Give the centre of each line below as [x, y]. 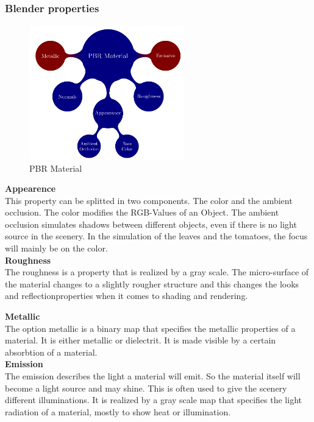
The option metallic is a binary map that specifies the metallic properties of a [150, 328]
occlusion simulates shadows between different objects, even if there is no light [151, 224]
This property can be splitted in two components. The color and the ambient [149, 200]
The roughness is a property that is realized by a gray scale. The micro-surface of [157, 272]
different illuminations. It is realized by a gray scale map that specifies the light [153, 400]
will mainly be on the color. [56, 248]
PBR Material [56, 168]
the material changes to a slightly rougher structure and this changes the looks [152, 283]
